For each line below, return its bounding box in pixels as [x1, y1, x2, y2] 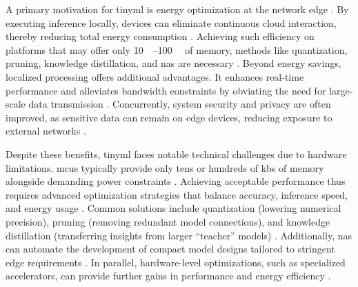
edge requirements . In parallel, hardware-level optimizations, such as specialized [6, 255, 346, 269]
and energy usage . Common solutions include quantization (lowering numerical [6, 201, 341, 215]
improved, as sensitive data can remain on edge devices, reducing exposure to [6, 110, 332, 124]
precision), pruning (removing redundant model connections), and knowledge [6, 214, 330, 228]
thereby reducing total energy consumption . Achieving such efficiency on [6, 29, 315, 43]
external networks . [6, 123, 86, 138]
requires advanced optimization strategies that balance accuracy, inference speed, [6, 187, 348, 201]
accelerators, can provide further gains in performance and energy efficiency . [6, 268, 331, 283]
